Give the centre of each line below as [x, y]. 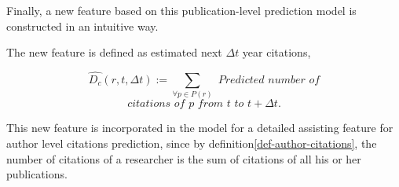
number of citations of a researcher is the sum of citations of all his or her [184, 158]
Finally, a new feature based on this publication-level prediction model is [181, 10]
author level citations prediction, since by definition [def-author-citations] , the [192, 143]
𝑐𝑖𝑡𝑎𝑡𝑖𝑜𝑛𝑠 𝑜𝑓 [156, 104]
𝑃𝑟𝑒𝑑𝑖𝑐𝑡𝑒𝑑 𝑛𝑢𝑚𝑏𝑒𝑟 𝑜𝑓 [269, 80]
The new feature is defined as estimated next [114, 52]
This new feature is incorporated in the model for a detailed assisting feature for [200, 128]
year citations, [276, 52]
